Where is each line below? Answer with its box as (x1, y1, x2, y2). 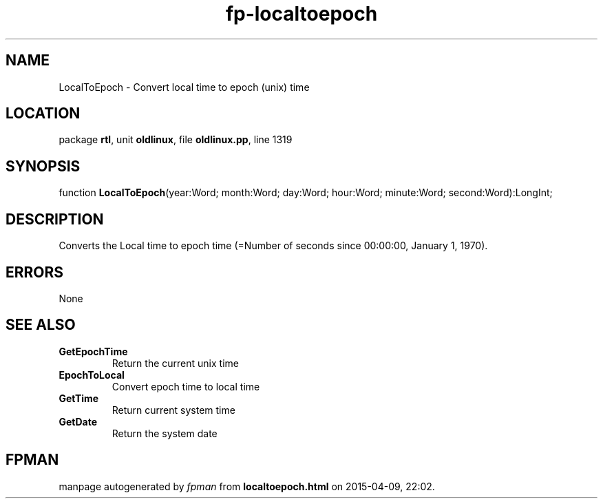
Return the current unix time (112, 357, 239, 369)
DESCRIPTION (6, 210, 104, 228)
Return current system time (112, 403, 235, 416)
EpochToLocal (59, 368, 125, 381)
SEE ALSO (6, 316, 76, 334)
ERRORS (6, 263, 64, 281)
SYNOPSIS (6, 157, 81, 175)
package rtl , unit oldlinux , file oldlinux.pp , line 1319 (59, 134, 293, 146)
